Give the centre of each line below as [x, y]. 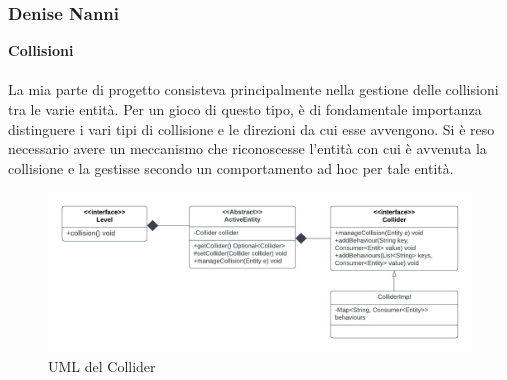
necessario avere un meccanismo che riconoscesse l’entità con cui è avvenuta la [247, 148]
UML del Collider [102, 365]
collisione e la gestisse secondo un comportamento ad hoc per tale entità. [231, 167]
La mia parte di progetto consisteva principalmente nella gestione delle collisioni [253, 89]
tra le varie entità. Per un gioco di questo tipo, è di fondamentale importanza [245, 109]
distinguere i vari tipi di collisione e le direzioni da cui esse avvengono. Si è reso [251, 128]
